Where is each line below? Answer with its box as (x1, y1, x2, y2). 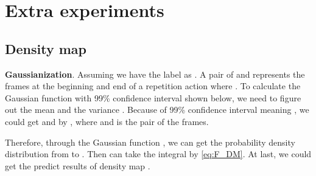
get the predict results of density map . (5, 159, 150, 172)
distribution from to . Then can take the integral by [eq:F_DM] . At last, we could (5, 147, 312, 160)
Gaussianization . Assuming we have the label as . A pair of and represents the (5, 67, 305, 80)
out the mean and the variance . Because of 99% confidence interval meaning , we (5, 103, 309, 116)
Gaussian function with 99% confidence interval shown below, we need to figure (5, 91, 301, 104)
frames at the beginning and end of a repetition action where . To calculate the (5, 80, 301, 92)
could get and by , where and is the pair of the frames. (5, 115, 209, 127)
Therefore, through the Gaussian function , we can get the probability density (5, 135, 295, 148)
